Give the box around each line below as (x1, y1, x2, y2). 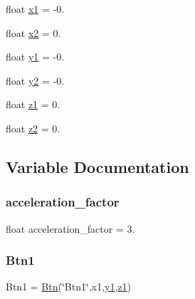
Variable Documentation (6, 155, 189, 177)
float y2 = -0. (6, 73, 65, 88)
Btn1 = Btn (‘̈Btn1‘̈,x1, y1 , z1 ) (6, 279, 132, 294)
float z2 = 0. (6, 120, 60, 135)
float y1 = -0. (6, 49, 65, 64)
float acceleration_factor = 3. (6, 221, 135, 236)
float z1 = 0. (6, 97, 60, 112)
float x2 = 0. (6, 25, 61, 40)
